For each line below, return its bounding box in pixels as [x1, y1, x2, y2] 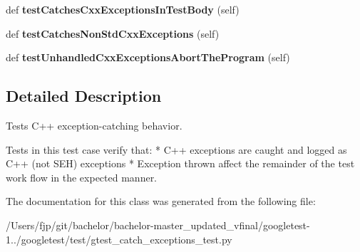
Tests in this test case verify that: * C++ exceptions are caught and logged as [6, 142, 347, 157]
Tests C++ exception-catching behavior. [6, 117, 182, 132]
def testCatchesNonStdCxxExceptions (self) [6, 26, 220, 41]
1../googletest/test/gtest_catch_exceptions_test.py [6, 231, 232, 246]
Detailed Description [6, 85, 162, 107]
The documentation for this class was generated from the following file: [6, 194, 316, 209]
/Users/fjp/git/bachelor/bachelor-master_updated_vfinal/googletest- [6, 217, 310, 232]
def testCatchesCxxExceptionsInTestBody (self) [6, 2, 240, 16]
